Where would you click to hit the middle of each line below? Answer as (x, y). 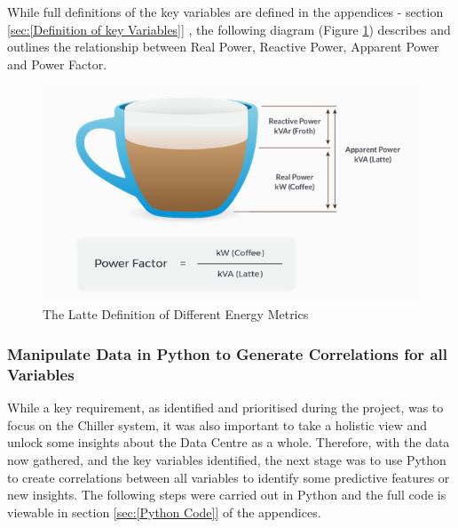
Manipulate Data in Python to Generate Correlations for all (227, 353)
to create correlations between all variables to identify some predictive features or (229, 477)
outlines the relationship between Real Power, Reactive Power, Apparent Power (223, 47)
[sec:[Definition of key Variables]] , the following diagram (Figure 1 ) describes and (229, 29)
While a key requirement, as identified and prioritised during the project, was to (225, 408)
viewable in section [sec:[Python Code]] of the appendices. (164, 512)
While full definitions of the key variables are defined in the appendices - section (225, 12)
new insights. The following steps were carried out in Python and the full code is (227, 495)
